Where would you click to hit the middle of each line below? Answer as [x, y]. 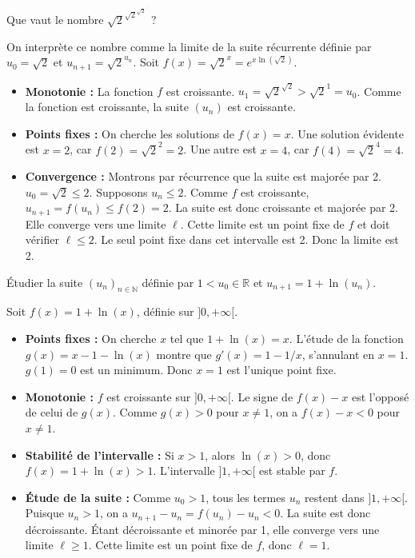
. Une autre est [220, 149]
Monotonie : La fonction [89, 91]
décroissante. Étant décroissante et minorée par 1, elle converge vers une [202, 529]
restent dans [335, 497]
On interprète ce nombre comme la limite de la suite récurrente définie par [189, 46]
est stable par [292, 470]
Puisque [44, 513]
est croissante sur [149, 396]
